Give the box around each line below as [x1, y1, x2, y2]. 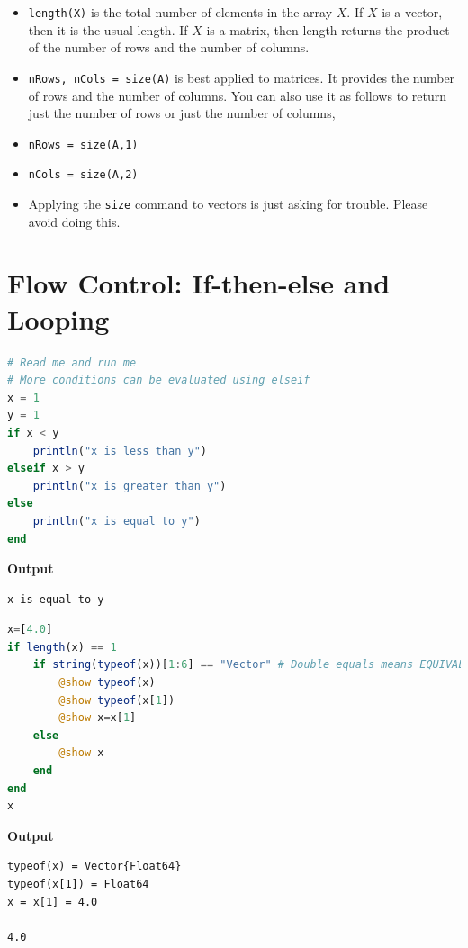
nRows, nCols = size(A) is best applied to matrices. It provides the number [28, 68, 455, 86]
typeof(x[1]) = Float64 [7, 878, 149, 890]
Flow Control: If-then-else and [7, 265, 391, 302]
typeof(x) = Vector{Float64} [7, 860, 182, 873]
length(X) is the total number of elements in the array [28, 3, 333, 21]
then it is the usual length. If [28, 20, 188, 39]
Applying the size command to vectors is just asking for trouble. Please [28, 194, 428, 212]
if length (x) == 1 [7, 640, 117, 654]
